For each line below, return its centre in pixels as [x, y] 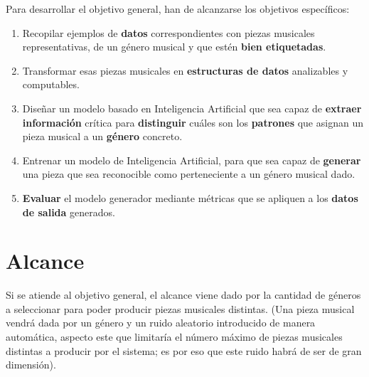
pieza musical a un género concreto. [102, 136]
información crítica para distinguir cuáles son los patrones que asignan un [193, 122]
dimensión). [31, 365]
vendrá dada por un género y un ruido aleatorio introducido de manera [161, 323]
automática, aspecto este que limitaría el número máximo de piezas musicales [174, 337]
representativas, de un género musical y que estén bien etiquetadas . [174, 47]
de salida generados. [69, 212]
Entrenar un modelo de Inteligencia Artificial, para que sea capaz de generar [192, 160]
